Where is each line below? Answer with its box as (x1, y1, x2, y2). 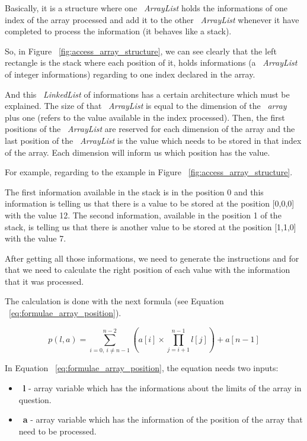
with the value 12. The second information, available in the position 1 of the (5, 208, 282, 221)
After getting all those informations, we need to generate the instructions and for (5, 252, 299, 264)
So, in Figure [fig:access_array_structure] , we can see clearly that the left (5, 44, 277, 57)
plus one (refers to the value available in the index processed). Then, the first (5, 111, 285, 123)
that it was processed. (5, 275, 84, 287)
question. (18, 393, 52, 405)
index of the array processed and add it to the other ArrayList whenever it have (5, 13, 299, 25)
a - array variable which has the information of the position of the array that (23, 413, 303, 426)
